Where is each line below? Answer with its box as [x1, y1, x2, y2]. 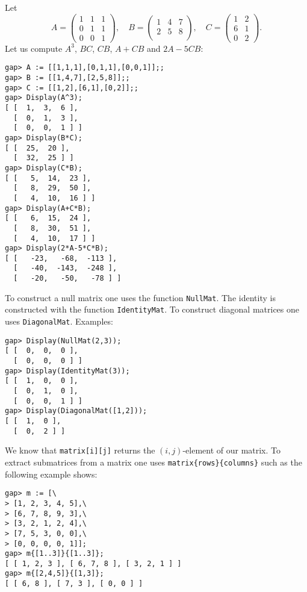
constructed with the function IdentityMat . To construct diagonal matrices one [5, 303, 300, 316]
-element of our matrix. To [182, 444, 281, 456]
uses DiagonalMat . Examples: [5, 315, 113, 328]
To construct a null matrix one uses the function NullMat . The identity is [5, 291, 276, 304]
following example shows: [5, 467, 98, 480]
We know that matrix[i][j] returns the [5, 444, 155, 456]
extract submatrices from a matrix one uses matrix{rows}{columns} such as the [5, 455, 302, 468]
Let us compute [5, 42, 63, 54]
